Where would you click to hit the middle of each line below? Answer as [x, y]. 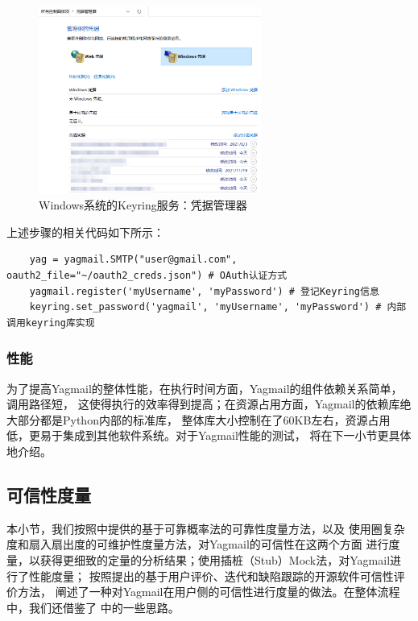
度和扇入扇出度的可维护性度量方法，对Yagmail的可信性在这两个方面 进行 [198, 544]
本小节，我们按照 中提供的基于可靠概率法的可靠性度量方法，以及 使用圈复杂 [206, 528]
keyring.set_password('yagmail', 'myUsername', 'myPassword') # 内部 [218, 307]
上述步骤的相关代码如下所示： [85, 232]
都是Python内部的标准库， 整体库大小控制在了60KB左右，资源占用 [215, 419]
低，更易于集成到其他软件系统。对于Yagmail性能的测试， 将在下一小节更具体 [209, 435]
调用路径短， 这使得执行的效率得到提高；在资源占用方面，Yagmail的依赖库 [203, 404]
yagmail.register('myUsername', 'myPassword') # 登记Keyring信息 [204, 291]
